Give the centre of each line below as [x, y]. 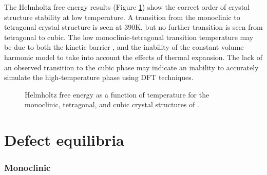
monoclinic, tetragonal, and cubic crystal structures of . [112, 104]
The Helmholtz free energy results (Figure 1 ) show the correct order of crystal [127, 7]
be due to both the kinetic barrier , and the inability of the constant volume [124, 47]
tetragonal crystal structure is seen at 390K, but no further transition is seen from [133, 27]
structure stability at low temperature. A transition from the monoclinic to [122, 17]
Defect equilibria [64, 140]
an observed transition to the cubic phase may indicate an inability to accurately [131, 67]
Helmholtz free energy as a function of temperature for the [117, 94]
